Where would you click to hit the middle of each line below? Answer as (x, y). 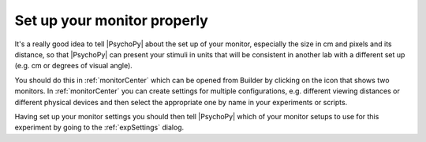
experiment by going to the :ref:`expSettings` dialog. (99, 127)
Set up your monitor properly (111, 20)
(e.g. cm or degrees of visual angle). (74, 66)
